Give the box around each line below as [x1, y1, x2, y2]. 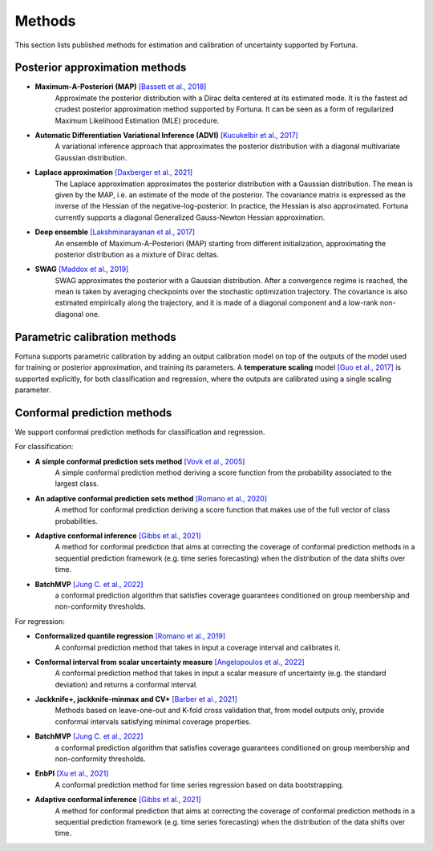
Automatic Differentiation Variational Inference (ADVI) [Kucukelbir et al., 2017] [34, 131, 298, 140]
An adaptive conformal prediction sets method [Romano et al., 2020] [34, 493, 268, 503]
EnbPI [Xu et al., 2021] [34, 768, 109, 778]
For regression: [14, 616, 66, 626]
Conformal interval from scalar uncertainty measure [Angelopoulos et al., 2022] [34, 657, 305, 667]
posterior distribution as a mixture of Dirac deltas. [55, 249, 220, 259]
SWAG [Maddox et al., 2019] [34, 265, 129, 274]
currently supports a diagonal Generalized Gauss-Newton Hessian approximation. [55, 213, 326, 222]
